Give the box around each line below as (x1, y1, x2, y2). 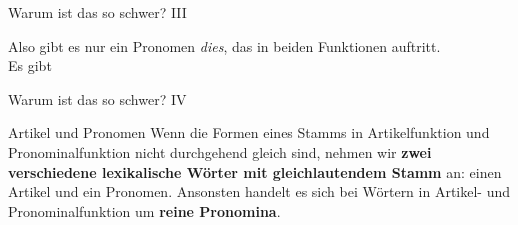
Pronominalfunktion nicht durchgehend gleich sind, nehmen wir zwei (8, 141, 432, 162)
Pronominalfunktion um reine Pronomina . (8, 200, 281, 221)
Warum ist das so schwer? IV (8, 88, 187, 109)
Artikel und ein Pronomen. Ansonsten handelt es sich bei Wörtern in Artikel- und (8, 181, 511, 202)
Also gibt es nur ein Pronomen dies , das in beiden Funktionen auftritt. (8, 35, 441, 56)
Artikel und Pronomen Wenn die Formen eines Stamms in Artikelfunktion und (8, 122, 490, 143)
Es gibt (8, 55, 52, 76)
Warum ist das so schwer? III (8, 2, 187, 22)
